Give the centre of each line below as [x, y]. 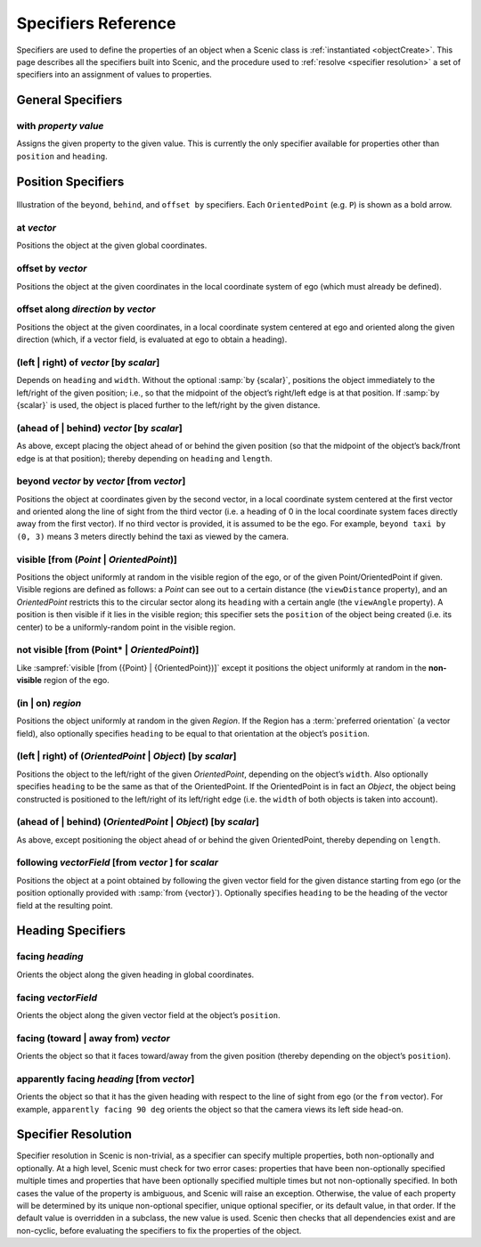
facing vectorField [57, 998]
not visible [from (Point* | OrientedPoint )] [108, 650]
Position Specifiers [70, 181]
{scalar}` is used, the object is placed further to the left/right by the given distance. [168, 405]
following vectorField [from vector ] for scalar [117, 862]
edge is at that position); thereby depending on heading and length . [145, 458]
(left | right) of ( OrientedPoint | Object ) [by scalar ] [126, 756]
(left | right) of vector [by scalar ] [88, 363]
